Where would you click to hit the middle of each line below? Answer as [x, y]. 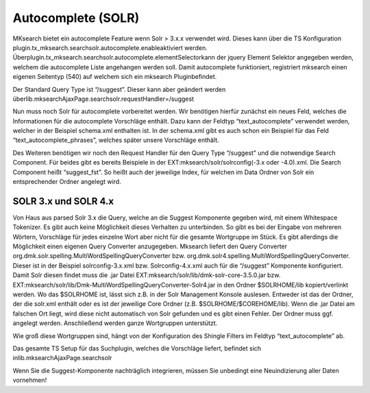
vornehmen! [30, 380]
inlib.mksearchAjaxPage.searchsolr [62, 358]
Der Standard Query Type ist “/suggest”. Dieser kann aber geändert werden [119, 89]
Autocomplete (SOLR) [76, 18]
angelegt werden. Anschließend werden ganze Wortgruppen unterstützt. [115, 323]
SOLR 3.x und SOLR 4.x [63, 201]
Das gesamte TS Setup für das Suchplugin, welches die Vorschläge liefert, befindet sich [137, 348]
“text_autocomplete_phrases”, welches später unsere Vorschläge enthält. [116, 140]
